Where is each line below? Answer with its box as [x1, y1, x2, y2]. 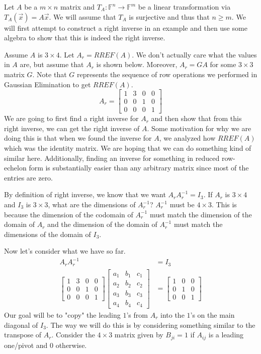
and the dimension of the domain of [47, 219, 157, 229]
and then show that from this [151, 113, 242, 124]
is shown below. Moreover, [96, 59, 178, 70]
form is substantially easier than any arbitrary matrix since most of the [29, 162, 249, 173]
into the [160, 309, 185, 320]
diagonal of [4, 319, 38, 330]
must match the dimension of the [149, 209, 252, 219]
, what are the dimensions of [48, 199, 136, 209]
